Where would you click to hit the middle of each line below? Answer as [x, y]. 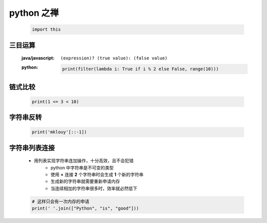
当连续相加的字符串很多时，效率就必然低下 [94, 188]
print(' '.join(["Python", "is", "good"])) [86, 208]
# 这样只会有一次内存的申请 [61, 201]
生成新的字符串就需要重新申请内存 [85, 181]
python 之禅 [34, 13]
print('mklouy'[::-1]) [59, 132]
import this [46, 29]
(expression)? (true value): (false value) [114, 58]
